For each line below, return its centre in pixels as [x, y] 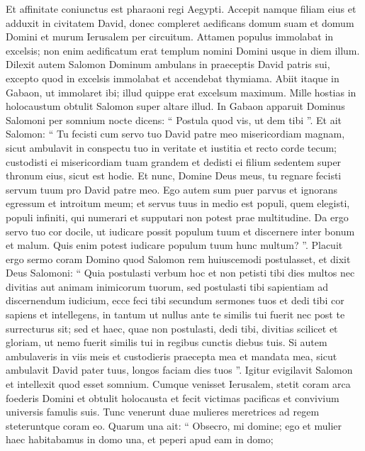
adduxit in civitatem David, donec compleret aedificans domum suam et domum [180, 22]
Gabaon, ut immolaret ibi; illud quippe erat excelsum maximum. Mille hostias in [181, 92]
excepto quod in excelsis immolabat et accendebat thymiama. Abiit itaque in [173, 78]
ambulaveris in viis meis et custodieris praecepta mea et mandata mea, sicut [172, 356]
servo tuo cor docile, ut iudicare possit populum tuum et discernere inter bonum [180, 231]
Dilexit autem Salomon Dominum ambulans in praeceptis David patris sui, [168, 64]
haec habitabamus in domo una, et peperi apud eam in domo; [140, 439]
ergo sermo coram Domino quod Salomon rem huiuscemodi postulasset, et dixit [178, 258]
